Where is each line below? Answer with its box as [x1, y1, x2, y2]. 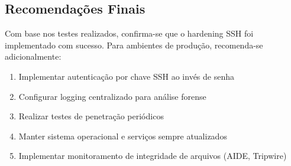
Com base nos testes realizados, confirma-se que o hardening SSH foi [5, 27, 254, 40]
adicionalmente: [5, 50, 62, 63]
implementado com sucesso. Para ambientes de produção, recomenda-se [5, 38, 263, 51]
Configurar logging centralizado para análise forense [18, 90, 206, 102]
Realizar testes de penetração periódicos [18, 110, 164, 122]
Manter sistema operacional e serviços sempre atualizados [18, 129, 227, 142]
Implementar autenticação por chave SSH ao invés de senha [18, 70, 234, 82]
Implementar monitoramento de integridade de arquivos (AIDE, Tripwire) [18, 149, 287, 162]
